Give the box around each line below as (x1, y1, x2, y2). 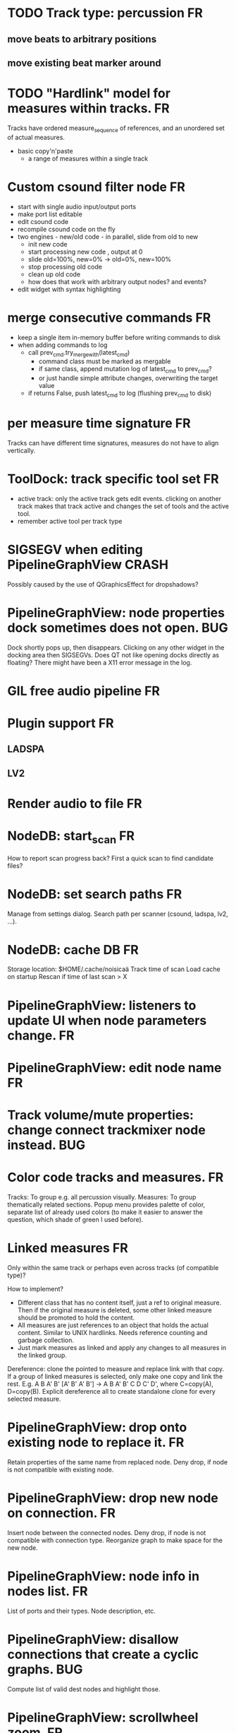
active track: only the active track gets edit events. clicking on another (17, 494, 222, 503)
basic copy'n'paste (17, 146, 73, 155)
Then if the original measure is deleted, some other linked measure (17, 1305, 213, 1314)
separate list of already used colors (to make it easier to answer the (7, 1207, 203, 1216)
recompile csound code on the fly (17, 225, 116, 233)
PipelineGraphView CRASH (7, 557, 169, 573)
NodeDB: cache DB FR (7, 941, 139, 958)
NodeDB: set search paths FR (7, 886, 182, 902)
